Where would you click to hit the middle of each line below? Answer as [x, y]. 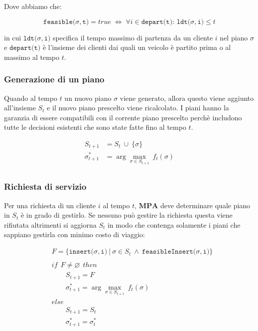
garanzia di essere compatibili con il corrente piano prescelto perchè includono [123, 117]
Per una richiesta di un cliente [50, 205]
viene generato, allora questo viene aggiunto [187, 98]
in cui [13, 37]
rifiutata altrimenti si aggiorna [50, 224]
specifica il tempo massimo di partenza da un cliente [133, 37]
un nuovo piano [88, 98]
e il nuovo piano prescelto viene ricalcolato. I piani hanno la [138, 108]
